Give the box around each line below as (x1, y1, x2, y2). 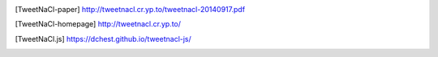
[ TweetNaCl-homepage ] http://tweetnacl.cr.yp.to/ (15, 19, 182, 29)
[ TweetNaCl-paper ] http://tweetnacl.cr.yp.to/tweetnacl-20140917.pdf (15, 5, 246, 14)
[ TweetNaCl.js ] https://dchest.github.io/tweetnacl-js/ (15, 34, 192, 43)
